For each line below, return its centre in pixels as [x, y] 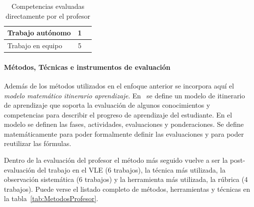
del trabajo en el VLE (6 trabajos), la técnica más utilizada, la [131, 169]
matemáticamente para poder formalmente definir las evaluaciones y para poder [124, 133]
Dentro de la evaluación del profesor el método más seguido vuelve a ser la [116, 160]
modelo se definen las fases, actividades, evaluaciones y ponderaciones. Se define [124, 124]
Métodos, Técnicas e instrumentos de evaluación [87, 67]
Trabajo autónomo [39, 33]
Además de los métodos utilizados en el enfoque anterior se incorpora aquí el [119, 85]
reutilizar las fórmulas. [38, 143]
